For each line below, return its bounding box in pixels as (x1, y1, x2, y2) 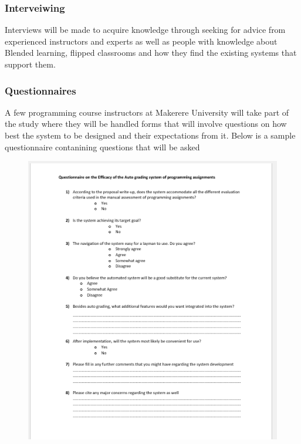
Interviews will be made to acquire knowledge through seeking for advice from (5, 23, 286, 36)
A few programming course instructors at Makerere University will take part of (5, 106, 289, 118)
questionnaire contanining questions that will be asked (5, 140, 200, 153)
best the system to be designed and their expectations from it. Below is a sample (5, 129, 296, 141)
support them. (5, 58, 56, 70)
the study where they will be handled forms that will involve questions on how (5, 117, 287, 130)
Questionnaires (5, 83, 76, 97)
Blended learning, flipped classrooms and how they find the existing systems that (5, 46, 297, 59)
